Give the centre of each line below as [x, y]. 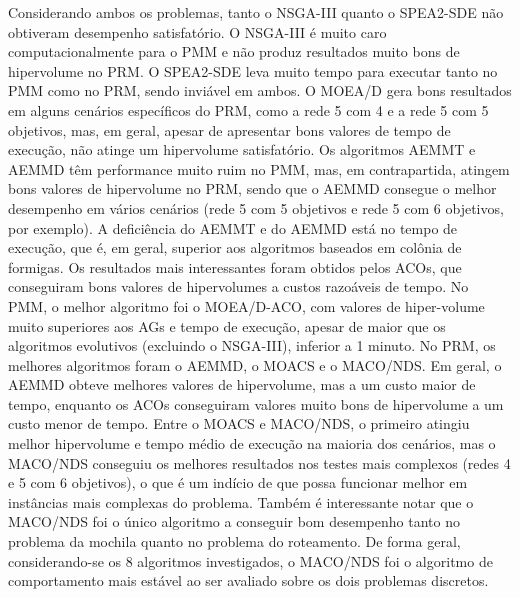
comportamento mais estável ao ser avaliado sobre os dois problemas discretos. [248, 580]
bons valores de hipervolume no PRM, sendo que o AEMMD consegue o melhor [252, 188]
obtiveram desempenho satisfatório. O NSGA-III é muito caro [197, 31]
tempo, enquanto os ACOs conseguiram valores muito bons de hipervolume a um [256, 403]
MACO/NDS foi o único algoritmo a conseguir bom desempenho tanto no [234, 521]
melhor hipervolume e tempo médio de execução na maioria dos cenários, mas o [252, 443]
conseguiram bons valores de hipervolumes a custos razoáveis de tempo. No [238, 286]
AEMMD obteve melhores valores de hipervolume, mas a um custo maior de [242, 384]
